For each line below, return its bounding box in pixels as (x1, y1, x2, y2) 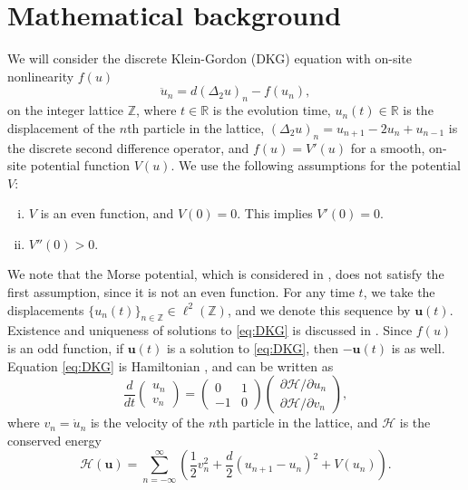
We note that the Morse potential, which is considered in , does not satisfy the (7, 264, 444, 283)
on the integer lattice (7, 101, 123, 120)
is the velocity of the (90, 413, 205, 432)
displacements (7, 300, 84, 319)
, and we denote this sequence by (227, 300, 411, 319)
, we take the (363, 283, 435, 302)
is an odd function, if (7, 339, 124, 358)
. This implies (237, 204, 313, 223)
